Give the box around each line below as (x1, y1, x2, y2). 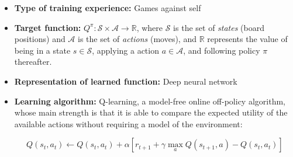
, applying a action (92, 44, 159, 56)
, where (136, 21, 163, 33)
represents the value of (207, 33, 288, 45)
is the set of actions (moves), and (78, 33, 197, 45)
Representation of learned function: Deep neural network (14, 75, 237, 87)
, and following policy (183, 44, 260, 56)
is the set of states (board (173, 21, 264, 33)
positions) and (14, 33, 66, 45)
